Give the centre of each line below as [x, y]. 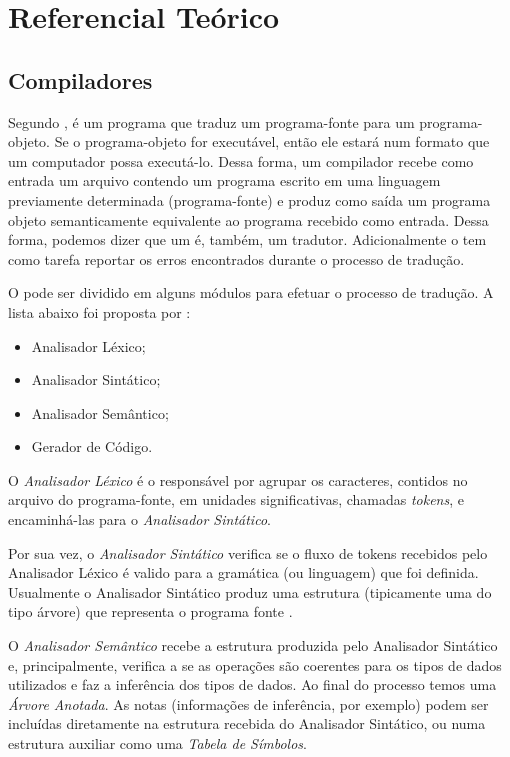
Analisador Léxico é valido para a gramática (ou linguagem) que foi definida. [243, 572]
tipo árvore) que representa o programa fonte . [150, 611]
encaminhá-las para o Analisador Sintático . [139, 519]
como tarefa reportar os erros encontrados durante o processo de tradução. [236, 258]
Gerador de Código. [92, 446]
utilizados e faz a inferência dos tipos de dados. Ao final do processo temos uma [252, 684]
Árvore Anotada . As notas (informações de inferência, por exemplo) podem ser [248, 703]
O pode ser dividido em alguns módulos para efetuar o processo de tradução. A [251, 292]
